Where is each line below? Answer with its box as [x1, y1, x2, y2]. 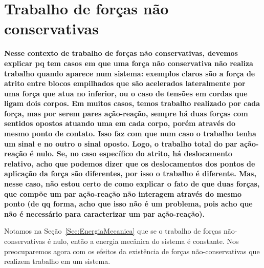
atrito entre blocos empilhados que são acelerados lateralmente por [4, 78, 246, 89]
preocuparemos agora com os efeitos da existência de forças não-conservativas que [4, 245, 260, 256]
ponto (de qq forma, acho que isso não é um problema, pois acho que [4, 198, 253, 209]
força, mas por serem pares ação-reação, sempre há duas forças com [4, 108, 248, 118]
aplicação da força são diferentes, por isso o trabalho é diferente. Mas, [4, 168, 256, 179]
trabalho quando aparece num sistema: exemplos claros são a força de [4, 68, 255, 78]
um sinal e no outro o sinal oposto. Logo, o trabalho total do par [4, 138, 237, 149]
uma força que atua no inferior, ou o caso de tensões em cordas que [4, 88, 248, 98]
